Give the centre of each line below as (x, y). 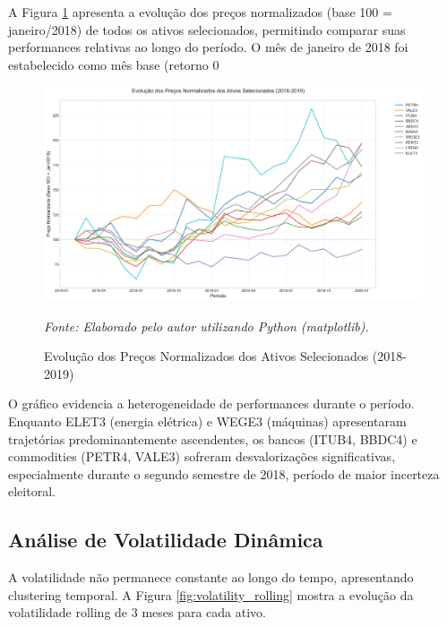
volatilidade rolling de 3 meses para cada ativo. (138, 612)
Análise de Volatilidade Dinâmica (166, 540)
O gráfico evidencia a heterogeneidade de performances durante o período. (211, 404)
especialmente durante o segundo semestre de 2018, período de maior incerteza (224, 473)
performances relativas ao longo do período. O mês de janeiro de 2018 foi (208, 47)
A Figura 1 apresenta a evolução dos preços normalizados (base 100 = (200, 12)
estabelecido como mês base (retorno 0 (114, 64)
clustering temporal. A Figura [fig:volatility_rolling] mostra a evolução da (211, 594)
